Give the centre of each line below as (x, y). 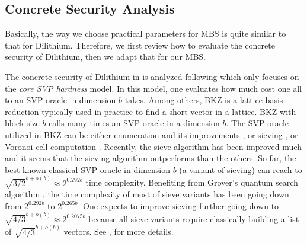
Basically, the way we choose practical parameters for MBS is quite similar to (145, 33)
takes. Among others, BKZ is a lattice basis (204, 100)
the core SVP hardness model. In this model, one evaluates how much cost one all (153, 88)
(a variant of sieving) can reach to (241, 169)
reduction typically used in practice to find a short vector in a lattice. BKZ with (151, 111)
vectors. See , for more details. (119, 231)
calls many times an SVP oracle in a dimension (134, 123)
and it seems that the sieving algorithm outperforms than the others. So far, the (151, 158)
